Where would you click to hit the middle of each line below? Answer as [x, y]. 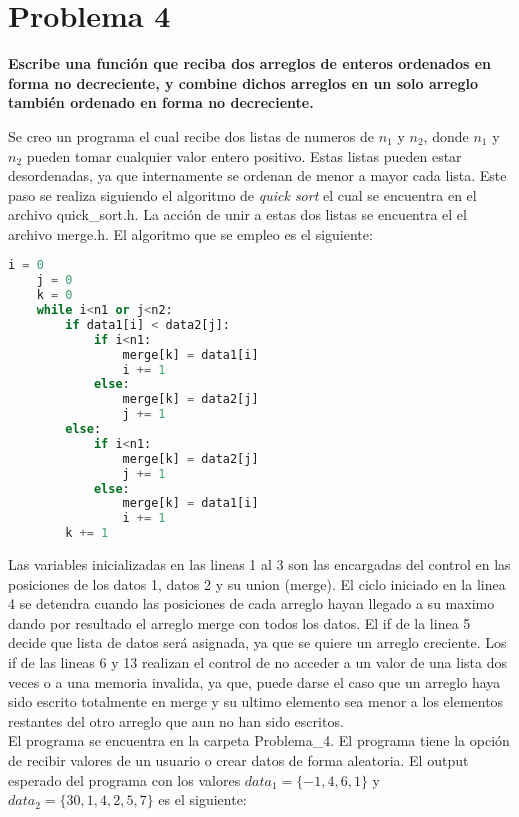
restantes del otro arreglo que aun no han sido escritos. [176, 720]
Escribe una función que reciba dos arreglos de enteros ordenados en [250, 63]
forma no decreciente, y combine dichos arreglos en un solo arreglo [243, 82]
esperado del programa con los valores [124, 779]
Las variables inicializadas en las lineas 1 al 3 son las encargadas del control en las [259, 564]
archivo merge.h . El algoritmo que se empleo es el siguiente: [190, 233]
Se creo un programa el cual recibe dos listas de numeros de [191, 135]
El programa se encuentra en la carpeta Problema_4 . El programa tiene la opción [259, 740]
